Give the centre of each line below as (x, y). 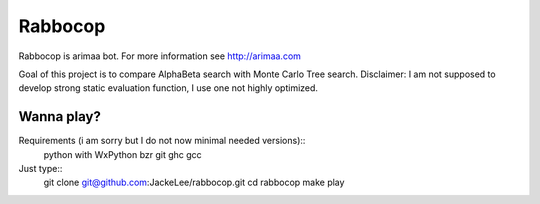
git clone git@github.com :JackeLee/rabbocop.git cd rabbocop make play (194, 182)
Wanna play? (60, 116)
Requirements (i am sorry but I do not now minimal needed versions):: (162, 141)
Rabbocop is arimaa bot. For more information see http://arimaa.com (160, 56)
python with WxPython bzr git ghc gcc (122, 154)
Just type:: (40, 169)
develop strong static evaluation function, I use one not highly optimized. (168, 88)
